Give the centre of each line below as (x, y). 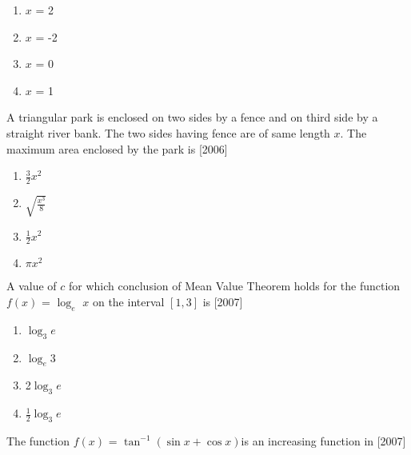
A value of (32, 286)
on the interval (128, 301)
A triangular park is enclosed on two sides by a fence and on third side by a (192, 117)
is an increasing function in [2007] (323, 440)
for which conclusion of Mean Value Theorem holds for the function (235, 286)
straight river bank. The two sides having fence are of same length (168, 132)
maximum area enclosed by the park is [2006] (117, 148)
